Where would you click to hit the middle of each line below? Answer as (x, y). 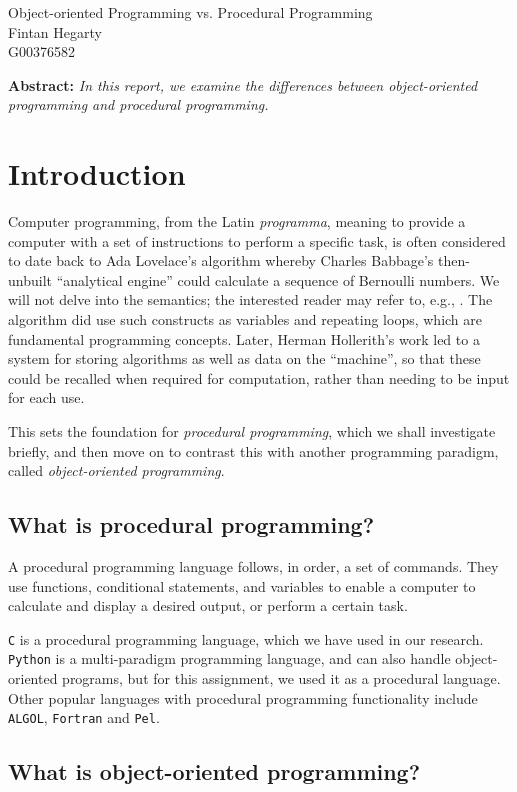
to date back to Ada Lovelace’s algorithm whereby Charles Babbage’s (221, 260)
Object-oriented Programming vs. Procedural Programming (190, 12)
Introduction (97, 173)
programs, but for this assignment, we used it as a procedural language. (281, 678)
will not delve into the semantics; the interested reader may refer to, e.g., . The (250, 299)
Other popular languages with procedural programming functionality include (243, 697)
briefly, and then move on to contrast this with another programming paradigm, (253, 450)
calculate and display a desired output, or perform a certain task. (208, 605)
